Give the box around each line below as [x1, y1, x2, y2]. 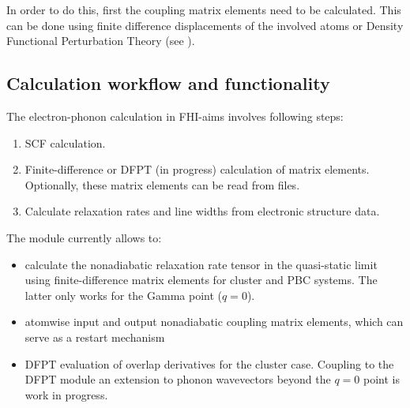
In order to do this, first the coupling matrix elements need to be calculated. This [6, 2, 401, 17]
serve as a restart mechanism [24, 328, 165, 345]
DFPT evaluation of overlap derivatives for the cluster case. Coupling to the [24, 355, 394, 372]
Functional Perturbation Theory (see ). [6, 32, 195, 49]
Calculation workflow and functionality [6, 71, 330, 95]
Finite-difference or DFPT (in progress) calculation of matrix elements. [24, 161, 370, 178]
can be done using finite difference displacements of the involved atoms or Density [6, 17, 404, 33]
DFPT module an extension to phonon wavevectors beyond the [24, 371, 331, 387]
